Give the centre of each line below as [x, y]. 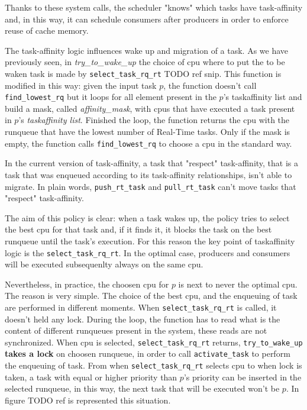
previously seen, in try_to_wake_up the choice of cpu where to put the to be [145, 62]
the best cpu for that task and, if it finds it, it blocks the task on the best [138, 229]
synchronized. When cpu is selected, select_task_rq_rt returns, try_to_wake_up [154, 342]
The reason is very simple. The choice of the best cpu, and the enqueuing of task [151, 296]
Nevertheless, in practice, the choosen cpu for [87, 284]
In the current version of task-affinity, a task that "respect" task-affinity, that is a [152, 163]
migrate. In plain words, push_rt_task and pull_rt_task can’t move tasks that [151, 186]
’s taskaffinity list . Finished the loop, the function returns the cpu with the [154, 120]
